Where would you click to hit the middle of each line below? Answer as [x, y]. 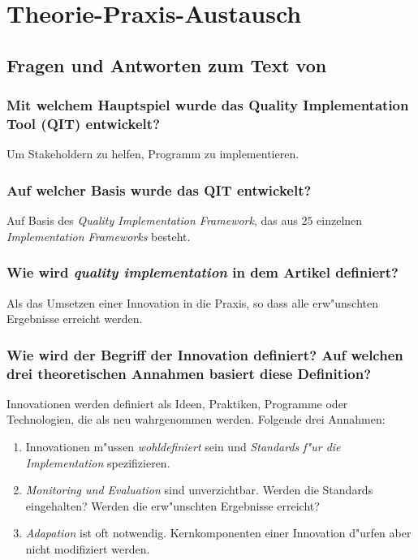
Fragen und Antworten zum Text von [167, 65]
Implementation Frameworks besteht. [99, 236]
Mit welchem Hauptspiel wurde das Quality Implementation [208, 105]
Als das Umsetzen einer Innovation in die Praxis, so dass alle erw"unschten [193, 302]
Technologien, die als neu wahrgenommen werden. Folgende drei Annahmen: [196, 419]
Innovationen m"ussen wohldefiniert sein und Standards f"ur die [183, 447]
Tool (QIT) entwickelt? [84, 123]
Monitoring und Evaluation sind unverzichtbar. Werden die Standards [199, 490]
